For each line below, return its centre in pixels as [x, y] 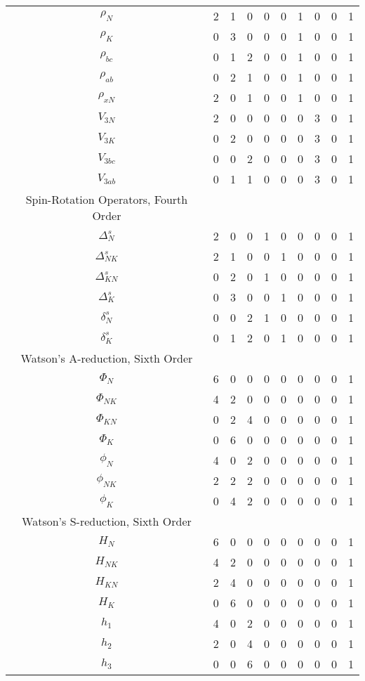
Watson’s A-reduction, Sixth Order [107, 358]
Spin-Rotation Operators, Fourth [107, 199]
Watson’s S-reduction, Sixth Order [107, 521]
